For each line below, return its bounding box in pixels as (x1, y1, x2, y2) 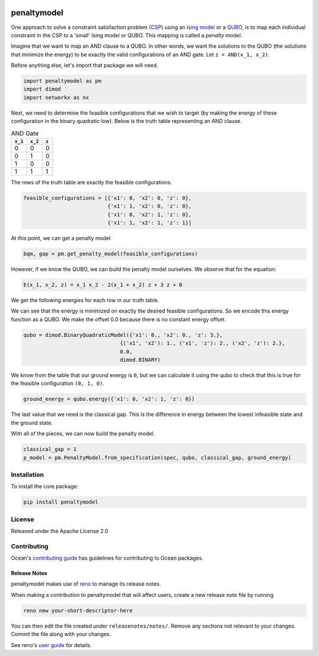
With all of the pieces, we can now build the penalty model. (11, 430, 155, 437)
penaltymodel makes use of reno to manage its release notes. (11, 580, 161, 587)
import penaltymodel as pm (23, 77, 102, 85)
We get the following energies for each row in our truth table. (11, 297, 159, 304)
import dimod (23, 86, 61, 93)
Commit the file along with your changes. (11, 631, 112, 638)
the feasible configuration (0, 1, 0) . (11, 380, 105, 387)
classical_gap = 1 (23, 446, 77, 453)
